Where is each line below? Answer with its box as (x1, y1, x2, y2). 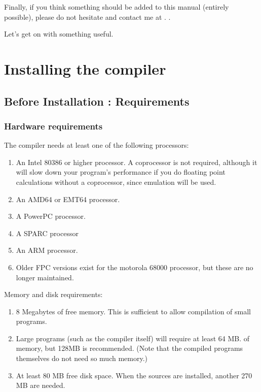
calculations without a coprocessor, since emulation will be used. (16, 176, 216, 187)
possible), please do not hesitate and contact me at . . (4, 11, 171, 22)
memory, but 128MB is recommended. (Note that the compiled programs (16, 343, 243, 353)
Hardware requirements (4, 119, 103, 132)
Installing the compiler (4, 58, 166, 79)
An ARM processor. (16, 245, 78, 255)
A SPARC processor (16, 227, 79, 238)
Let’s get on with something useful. (4, 28, 114, 39)
